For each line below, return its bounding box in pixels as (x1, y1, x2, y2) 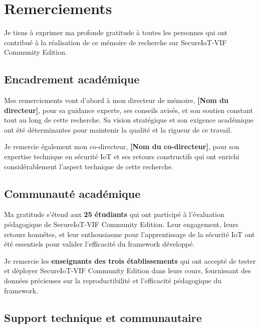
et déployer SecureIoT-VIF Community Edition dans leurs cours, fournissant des (4, 265, 251, 276)
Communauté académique (4, 185, 141, 201)
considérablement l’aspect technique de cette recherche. (4, 161, 173, 171)
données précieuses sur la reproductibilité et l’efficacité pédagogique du (4, 275, 222, 286)
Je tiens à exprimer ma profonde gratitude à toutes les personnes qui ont (4, 27, 228, 38)
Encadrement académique (4, 71, 140, 87)
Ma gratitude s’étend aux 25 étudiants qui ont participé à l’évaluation (4, 209, 224, 220)
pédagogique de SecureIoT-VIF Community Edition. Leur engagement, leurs (4, 219, 238, 230)
